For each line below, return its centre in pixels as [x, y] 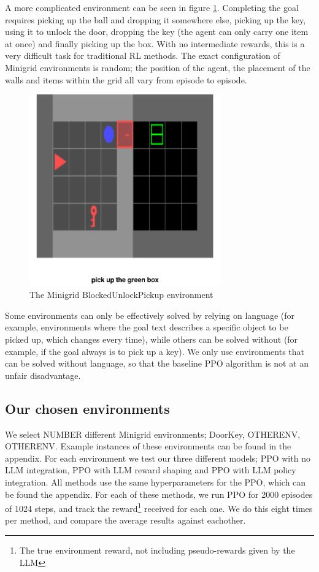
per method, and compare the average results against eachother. [125, 520]
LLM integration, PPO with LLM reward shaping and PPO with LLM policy [151, 470]
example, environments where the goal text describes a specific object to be [147, 327]
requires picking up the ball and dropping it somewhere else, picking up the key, [156, 19]
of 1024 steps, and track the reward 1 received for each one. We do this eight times [159, 507]
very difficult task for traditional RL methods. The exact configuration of [143, 55]
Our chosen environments [87, 408]
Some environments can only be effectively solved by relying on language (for [150, 315]
